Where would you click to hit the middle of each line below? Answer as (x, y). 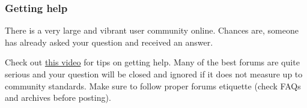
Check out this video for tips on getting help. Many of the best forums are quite (152, 62)
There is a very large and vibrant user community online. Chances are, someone (152, 30)
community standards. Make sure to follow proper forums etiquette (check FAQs (153, 85)
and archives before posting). (58, 97)
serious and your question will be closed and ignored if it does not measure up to (154, 74)
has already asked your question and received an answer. (109, 42)
